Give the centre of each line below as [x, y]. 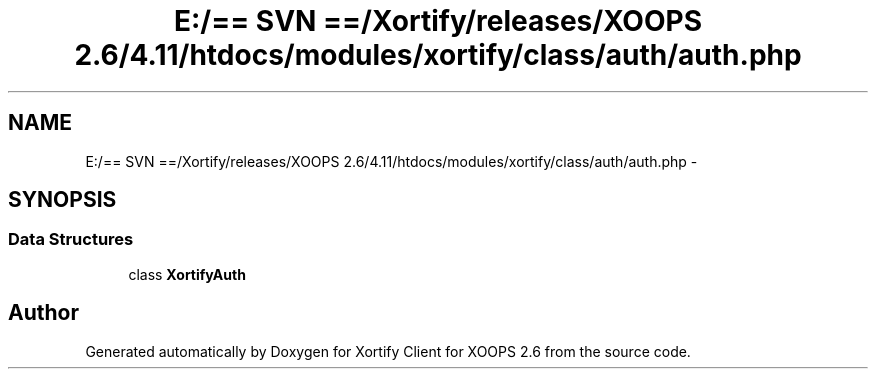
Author [43, 313]
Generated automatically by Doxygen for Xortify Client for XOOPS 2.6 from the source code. [388, 351]
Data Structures [71, 239]
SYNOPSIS [62, 200]
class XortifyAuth [187, 274]
